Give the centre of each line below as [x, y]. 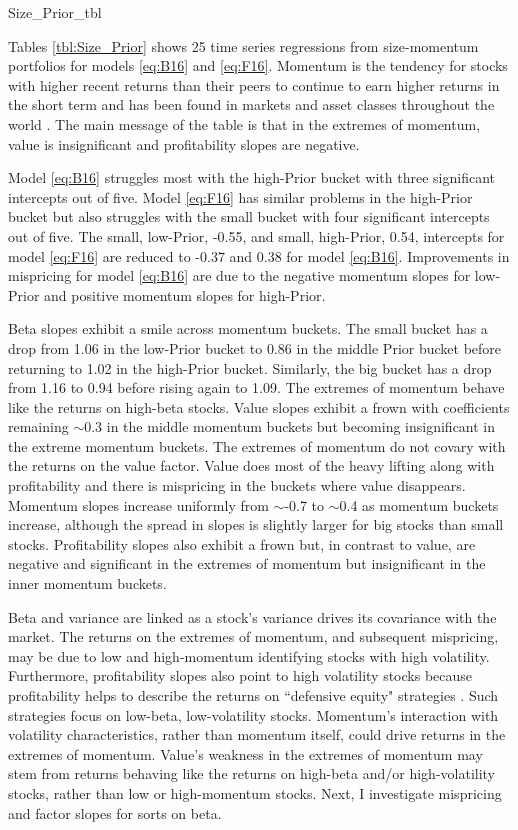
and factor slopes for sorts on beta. [115, 812]
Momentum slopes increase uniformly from [138, 504]
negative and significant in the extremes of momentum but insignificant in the [247, 563]
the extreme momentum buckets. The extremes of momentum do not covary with [257, 445]
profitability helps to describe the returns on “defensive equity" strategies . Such [253, 695]
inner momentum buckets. [87, 583]
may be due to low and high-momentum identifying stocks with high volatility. [249, 655]
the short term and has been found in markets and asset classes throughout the [251, 104]
